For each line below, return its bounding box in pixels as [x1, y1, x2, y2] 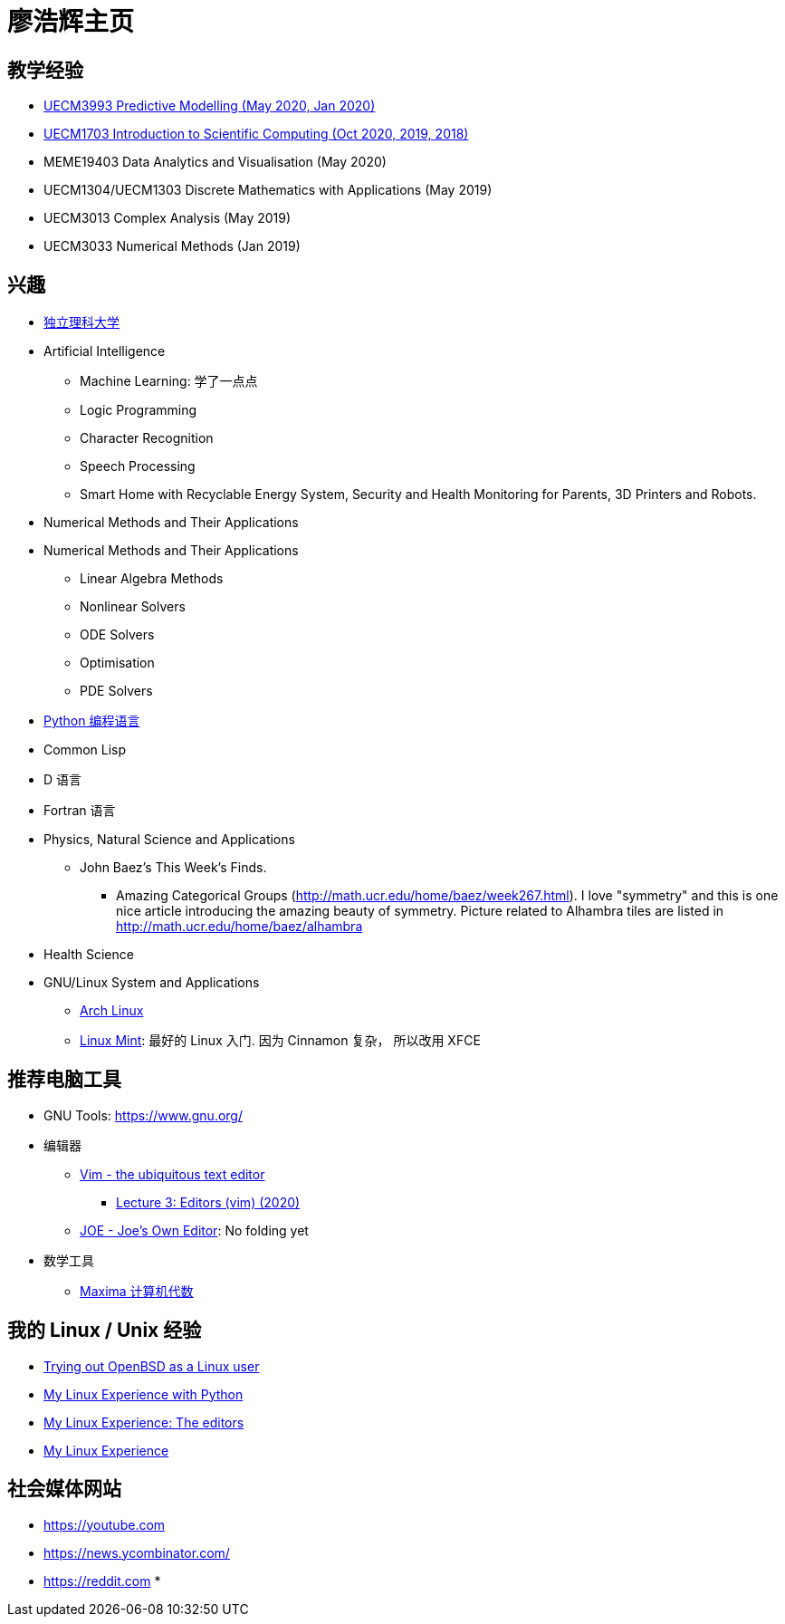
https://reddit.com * [43, 1572, 161, 1589]
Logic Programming [80, 402, 197, 418]
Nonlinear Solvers [80, 599, 186, 615]
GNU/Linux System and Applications [43, 975, 260, 991]
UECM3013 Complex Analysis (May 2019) [43, 210, 292, 226]
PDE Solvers [80, 683, 153, 699]
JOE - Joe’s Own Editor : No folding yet [80, 1222, 309, 1238]
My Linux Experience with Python [43, 1386, 244, 1402]
